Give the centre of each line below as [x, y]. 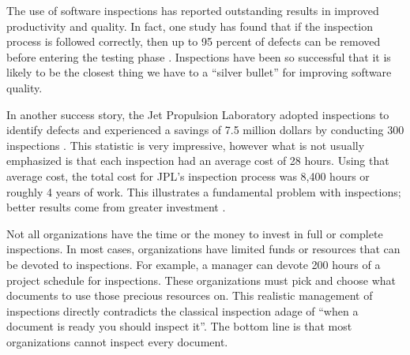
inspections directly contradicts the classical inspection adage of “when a [182, 310]
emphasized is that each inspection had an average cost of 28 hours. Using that [198, 161]
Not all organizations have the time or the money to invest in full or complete [195, 233]
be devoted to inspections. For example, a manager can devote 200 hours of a [194, 264]
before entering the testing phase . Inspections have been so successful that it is [199, 56]
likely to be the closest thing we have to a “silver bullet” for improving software [199, 72]
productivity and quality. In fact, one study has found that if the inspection [190, 26]
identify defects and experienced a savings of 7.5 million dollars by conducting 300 [205, 130]
